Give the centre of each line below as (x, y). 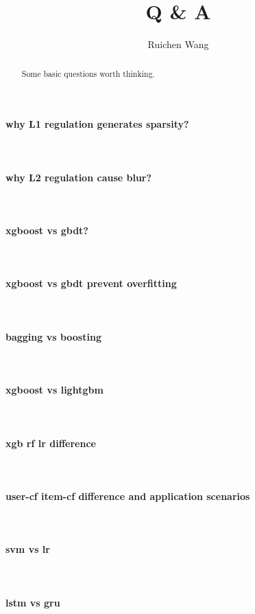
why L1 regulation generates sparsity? (97, 124)
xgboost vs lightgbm (54, 390)
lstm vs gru (33, 602)
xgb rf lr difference (51, 443)
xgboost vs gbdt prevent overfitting (91, 283)
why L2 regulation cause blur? (79, 177)
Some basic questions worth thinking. (88, 73)
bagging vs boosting (53, 336)
